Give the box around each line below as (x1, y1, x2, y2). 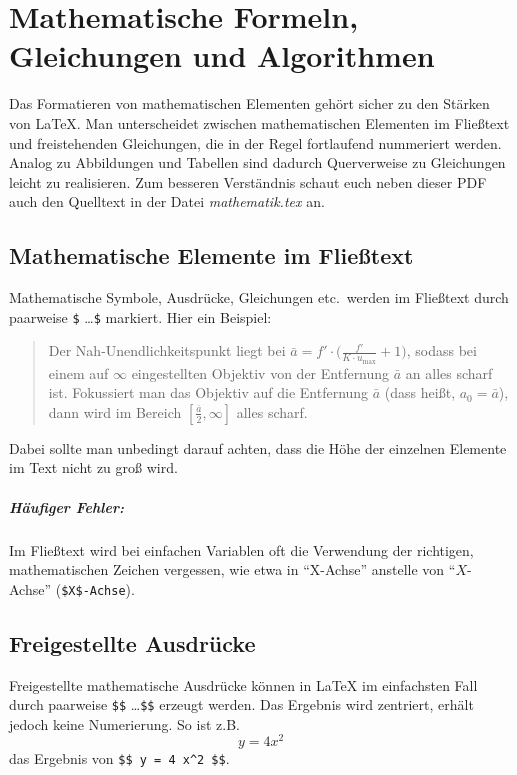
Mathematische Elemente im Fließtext (9, 240, 414, 271)
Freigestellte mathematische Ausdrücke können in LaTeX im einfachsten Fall (9, 674, 478, 695)
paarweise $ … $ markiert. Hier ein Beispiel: (9, 306, 272, 327)
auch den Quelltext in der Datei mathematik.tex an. (9, 191, 325, 212)
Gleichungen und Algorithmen (9, 35, 435, 76)
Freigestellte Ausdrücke (9, 627, 256, 658)
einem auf (48, 362, 109, 383)
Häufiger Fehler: (9, 496, 124, 517)
